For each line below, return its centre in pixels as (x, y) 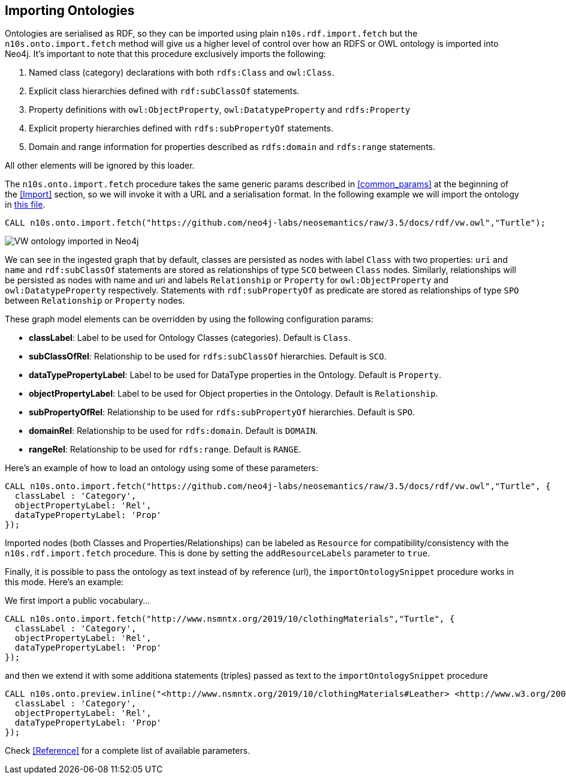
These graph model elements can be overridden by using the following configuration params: (189, 319)
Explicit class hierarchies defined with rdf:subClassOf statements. (164, 91)
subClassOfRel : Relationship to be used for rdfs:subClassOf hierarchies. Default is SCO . (208, 356)
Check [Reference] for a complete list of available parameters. (127, 751)
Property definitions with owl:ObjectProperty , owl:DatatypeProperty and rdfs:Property (220, 110)
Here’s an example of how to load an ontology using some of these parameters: (162, 468)
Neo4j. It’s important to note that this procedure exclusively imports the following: (165, 54)
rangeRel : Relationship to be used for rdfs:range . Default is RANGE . (165, 450)
